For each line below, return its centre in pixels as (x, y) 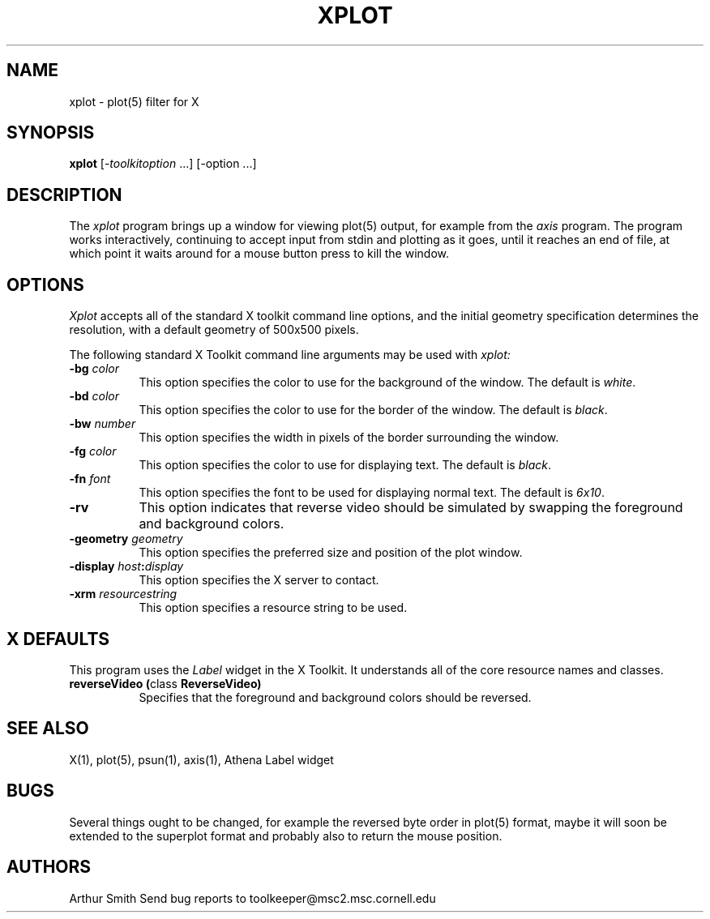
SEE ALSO (48, 729)
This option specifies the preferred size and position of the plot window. (331, 553)
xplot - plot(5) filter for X (134, 101)
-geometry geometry (126, 539)
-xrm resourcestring (123, 594)
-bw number (103, 424)
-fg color (93, 451)
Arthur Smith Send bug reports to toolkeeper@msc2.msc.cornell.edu (252, 898)
